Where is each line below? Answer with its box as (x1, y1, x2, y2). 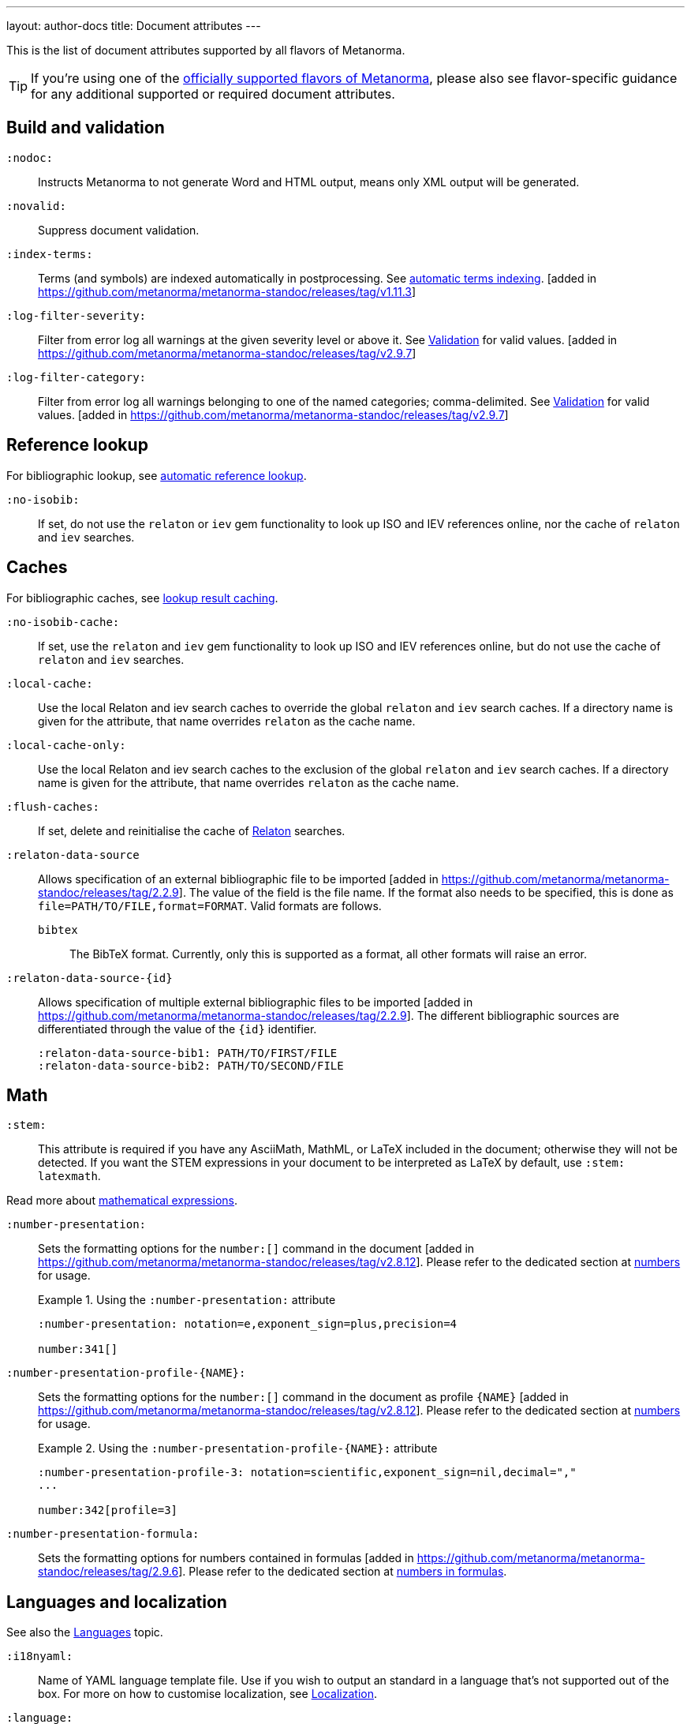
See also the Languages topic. (6, 1625, 163, 1640)
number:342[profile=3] (38, 1504, 178, 1517)
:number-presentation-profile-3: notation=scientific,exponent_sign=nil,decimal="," (38, 1466, 577, 1479)
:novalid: (6, 199, 66, 212)
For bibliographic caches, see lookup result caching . (6, 590, 278, 605)
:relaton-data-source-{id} (6, 971, 173, 984)
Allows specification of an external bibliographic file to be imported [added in (38, 871, 439, 886)
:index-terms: (6, 247, 93, 260)
